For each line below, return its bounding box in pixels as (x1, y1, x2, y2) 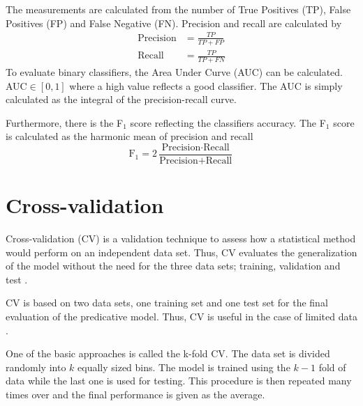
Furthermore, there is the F (6, 115, 124, 130)
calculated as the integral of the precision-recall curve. (6, 92, 237, 107)
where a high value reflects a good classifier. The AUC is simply (69, 78, 343, 93)
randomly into (6, 359, 66, 374)
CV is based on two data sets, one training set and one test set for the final (6, 295, 328, 310)
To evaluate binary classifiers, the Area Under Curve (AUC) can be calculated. (6, 64, 343, 79)
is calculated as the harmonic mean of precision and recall (6, 129, 253, 143)
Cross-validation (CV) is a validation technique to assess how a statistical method (6, 231, 356, 246)
